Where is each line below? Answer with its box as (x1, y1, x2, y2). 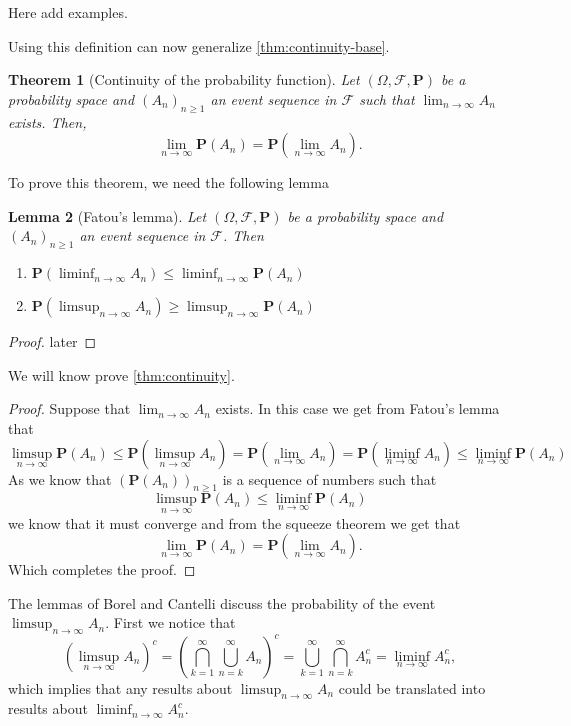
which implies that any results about (8, 677, 233, 698)
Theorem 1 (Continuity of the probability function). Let (8, 69, 360, 90)
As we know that (8, 468, 112, 489)
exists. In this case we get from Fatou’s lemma (215, 398, 500, 419)
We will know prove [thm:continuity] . (8, 364, 235, 385)
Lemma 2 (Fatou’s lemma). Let (8, 205, 207, 226)
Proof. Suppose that (8, 398, 131, 419)
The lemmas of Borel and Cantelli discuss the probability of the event (8, 592, 436, 613)
